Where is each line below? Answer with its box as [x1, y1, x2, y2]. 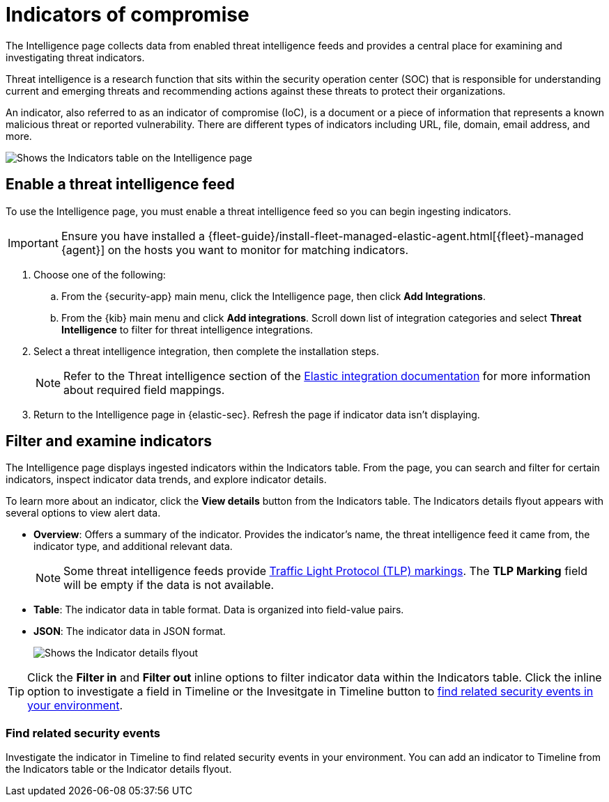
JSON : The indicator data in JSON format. [33, 625, 226, 638]
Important [8, 235, 59, 250]
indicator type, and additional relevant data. [33, 540, 233, 553]
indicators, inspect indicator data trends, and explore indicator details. [6, 473, 327, 486]
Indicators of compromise [6, 3, 249, 26]
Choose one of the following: [33, 268, 166, 281]
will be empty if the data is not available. [63, 578, 275, 592]
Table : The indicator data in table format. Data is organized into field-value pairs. [33, 604, 404, 616]
